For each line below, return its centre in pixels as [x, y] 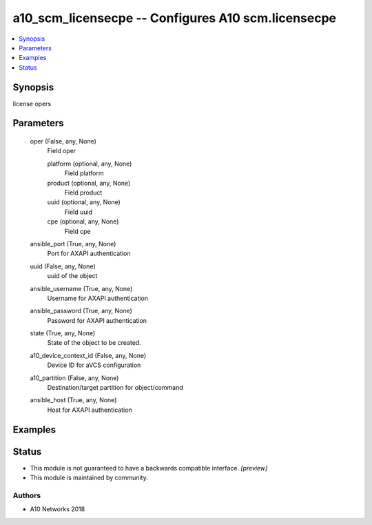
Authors [27, 495]
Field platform [84, 173]
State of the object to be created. [94, 343]
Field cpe [77, 231]
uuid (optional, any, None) [84, 202]
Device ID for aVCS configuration [94, 365]
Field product [83, 192]
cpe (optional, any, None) [83, 221]
